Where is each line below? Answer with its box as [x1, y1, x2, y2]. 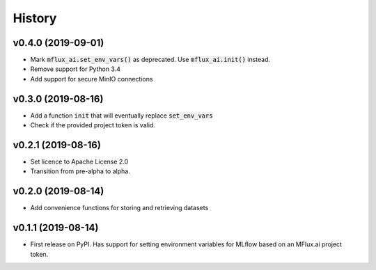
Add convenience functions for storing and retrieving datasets [30, 204, 209, 212]
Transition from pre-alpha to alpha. [30, 167, 130, 175]
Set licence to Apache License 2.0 [30, 157, 129, 166]
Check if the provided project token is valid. [30, 121, 156, 129]
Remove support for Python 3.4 [30, 65, 121, 73]
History [13, 10, 57, 26]
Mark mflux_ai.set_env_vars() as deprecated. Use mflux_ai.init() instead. [30, 56, 271, 64]
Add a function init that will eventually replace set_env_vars [30, 111, 213, 120]
